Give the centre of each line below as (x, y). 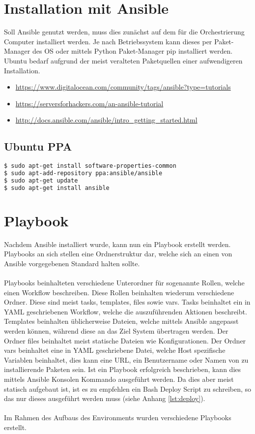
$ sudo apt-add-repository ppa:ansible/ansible (83, 173)
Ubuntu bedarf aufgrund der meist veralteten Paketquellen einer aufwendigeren (123, 60)
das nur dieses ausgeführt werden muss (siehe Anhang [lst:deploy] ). (105, 398)
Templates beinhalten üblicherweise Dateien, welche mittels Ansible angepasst (121, 321)
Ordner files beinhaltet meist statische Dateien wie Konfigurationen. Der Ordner (125, 340)
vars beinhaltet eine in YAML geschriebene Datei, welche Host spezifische (115, 350)
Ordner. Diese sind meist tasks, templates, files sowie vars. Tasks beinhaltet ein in (127, 302)
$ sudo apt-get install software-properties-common (90, 166)
